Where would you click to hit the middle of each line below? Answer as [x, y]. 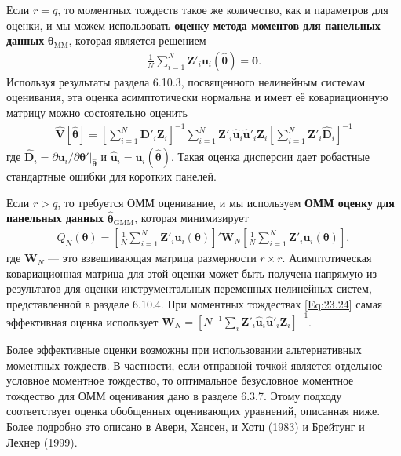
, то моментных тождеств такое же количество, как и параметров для [223, 9]
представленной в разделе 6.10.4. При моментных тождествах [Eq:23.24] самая [195, 303]
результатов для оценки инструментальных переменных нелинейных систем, [189, 288]
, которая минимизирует [191, 218]
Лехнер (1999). [42, 441]
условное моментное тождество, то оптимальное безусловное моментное [180, 380]
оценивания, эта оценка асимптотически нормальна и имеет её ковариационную [197, 97]
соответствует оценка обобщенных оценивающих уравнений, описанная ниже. [193, 411]
